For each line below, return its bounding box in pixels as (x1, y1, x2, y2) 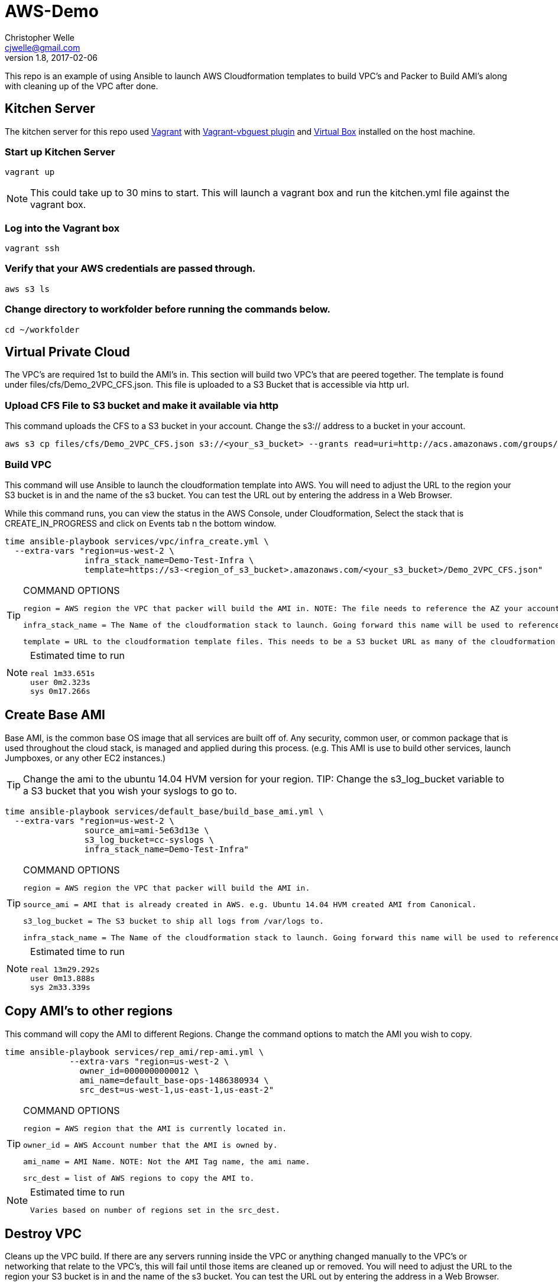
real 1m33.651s (30, 668, 95, 678)
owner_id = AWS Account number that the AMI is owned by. (23, 1140, 278, 1149)
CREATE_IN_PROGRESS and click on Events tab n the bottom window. (5, 518, 276, 528)
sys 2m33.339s (30, 982, 90, 992)
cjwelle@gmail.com (5, 42, 80, 53)
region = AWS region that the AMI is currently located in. (23, 1123, 287, 1133)
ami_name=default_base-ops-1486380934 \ (79, 1075, 269, 1085)
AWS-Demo (5, 1, 99, 21)
